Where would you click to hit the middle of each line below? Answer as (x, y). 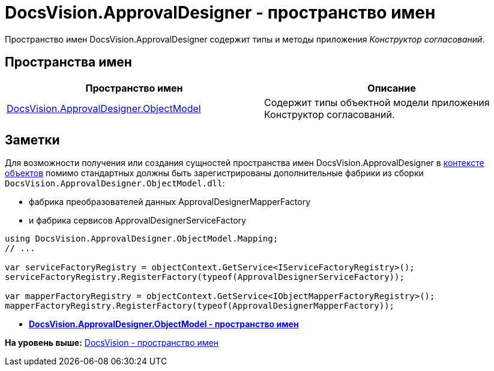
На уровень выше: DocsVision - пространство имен (112, 343)
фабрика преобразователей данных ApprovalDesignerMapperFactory (170, 202)
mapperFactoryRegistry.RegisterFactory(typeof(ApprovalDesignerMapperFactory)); (200, 306)
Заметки (32, 140)
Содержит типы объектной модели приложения (377, 102)
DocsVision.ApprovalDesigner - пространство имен (220, 13)
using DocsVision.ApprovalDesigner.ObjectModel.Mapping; (142, 239)
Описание (392, 88)
